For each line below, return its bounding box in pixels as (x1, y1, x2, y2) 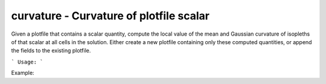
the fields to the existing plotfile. (11, 47, 91, 54)
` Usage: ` (11, 58, 43, 65)
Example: (11, 69, 34, 77)
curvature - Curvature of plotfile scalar (11, 9, 209, 22)
